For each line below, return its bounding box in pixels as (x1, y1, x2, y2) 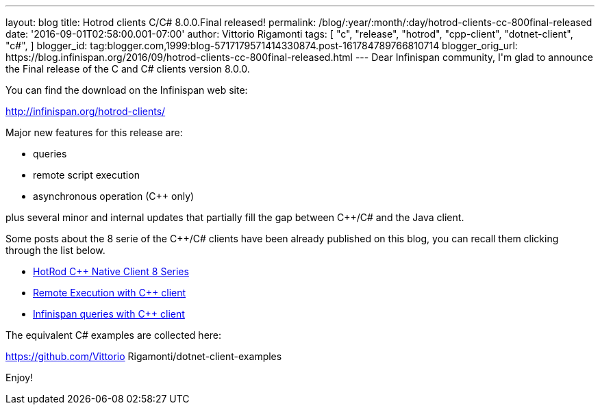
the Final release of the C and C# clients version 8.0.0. (5, 63, 250, 75)
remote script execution (33, 169, 140, 181)
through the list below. (5, 244, 105, 256)
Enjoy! (5, 372, 34, 383)
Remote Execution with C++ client (33, 287, 186, 298)
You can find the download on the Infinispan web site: (5, 84, 248, 96)
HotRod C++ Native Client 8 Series (33, 266, 189, 277)
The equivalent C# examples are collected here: (5, 329, 222, 341)
